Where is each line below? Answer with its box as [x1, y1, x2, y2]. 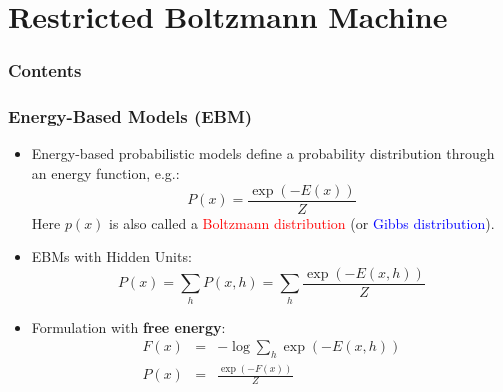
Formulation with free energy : [31, 316, 226, 337]
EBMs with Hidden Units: [31, 246, 192, 267]
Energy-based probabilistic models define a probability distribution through [31, 143, 495, 164]
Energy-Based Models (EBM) [8, 104, 253, 129]
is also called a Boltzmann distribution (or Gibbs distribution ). [109, 212, 495, 233]
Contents [8, 58, 82, 83]
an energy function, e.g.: [31, 163, 180, 184]
